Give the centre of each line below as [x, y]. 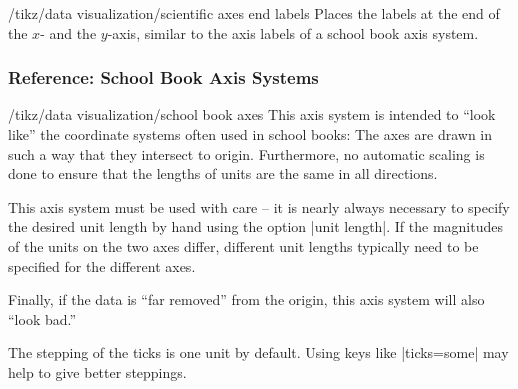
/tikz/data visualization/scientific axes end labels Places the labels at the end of [254, 13]
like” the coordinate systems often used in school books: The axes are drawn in [250, 134]
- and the [68, 32]
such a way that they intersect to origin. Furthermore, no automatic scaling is [246, 153]
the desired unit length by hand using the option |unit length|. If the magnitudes [256, 226]
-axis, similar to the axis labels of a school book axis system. [293, 32]
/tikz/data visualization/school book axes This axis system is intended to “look [252, 114]
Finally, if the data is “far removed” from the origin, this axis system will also [246, 299]
